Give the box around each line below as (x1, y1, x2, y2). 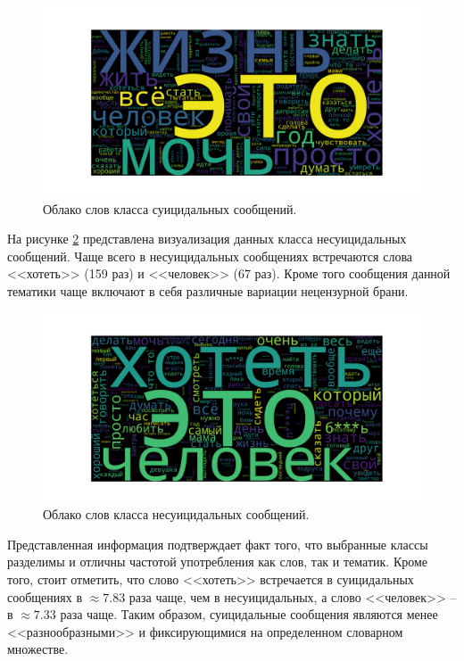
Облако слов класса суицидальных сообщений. (43, 199, 297, 218)
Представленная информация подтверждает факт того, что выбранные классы (7, 534, 428, 553)
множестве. (7, 640, 69, 658)
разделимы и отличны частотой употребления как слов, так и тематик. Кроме (7, 552, 428, 571)
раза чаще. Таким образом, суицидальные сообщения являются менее (60, 605, 438, 624)
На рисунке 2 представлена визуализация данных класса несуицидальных (7, 229, 407, 248)
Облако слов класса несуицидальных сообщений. (43, 505, 310, 524)
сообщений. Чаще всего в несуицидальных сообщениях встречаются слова (7, 246, 413, 265)
